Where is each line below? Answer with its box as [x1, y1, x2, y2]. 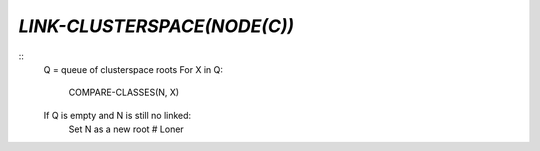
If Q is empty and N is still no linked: [43, 109, 192, 121]
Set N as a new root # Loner [68, 123, 184, 135]
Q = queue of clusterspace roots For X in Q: [43, 63, 224, 75]
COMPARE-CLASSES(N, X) [68, 86, 180, 99]
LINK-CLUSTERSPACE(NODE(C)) [18, 15, 295, 37]
